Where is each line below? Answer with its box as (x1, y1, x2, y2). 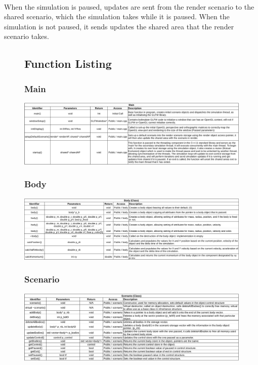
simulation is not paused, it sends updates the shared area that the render (4, 21, 234, 31)
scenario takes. (4, 31, 49, 42)
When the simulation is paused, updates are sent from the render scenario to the (4, 1, 254, 12)
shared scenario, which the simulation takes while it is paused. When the (4, 11, 230, 22)
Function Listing (24, 56, 112, 71)
